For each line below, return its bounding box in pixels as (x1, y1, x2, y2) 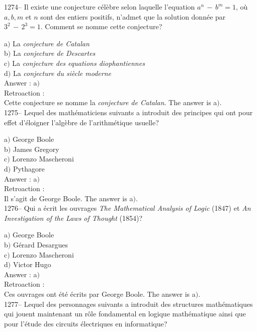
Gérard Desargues (13, 239, 68, 250)
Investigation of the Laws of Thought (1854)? (4, 212, 143, 223)
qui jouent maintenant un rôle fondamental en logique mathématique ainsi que (4, 308, 246, 319)
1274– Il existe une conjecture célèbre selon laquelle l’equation (4, 2, 195, 12)
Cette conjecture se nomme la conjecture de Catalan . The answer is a (4, 97, 217, 108)
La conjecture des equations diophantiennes (12, 57, 145, 68)
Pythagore (13, 163, 45, 174)
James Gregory (13, 143, 59, 154)
